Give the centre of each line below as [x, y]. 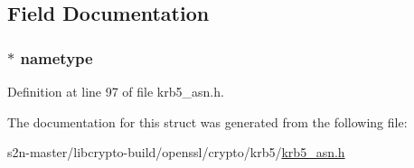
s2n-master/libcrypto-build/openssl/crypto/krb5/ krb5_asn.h [176, 152]
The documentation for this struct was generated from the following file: [207, 121]
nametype [56, 57]
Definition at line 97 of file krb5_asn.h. [116, 91]
